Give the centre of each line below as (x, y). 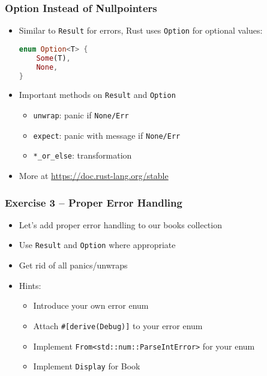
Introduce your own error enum (91, 305)
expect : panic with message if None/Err (107, 135)
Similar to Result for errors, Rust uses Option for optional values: (141, 30)
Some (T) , (53, 58)
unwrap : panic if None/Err (81, 115)
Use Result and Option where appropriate (97, 245)
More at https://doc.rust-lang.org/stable (94, 175)
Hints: (30, 285)
